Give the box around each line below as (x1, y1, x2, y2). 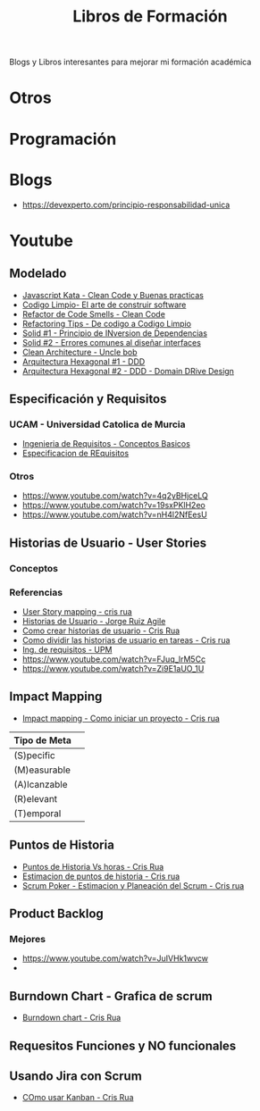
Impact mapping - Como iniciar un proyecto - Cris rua (21, 713, 221, 723)
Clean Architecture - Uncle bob (21, 347, 138, 357)
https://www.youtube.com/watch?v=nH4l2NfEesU (21, 509, 207, 520)
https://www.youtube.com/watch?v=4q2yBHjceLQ (21, 490, 208, 501)
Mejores (9, 933, 46, 946)
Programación (9, 129, 117, 149)
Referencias (9, 586, 63, 598)
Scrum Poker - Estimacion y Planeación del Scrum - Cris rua (21, 880, 245, 890)
